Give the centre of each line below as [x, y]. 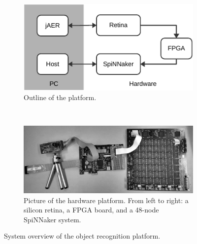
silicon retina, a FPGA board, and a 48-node [91, 210]
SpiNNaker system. [52, 219]
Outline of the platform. [60, 97]
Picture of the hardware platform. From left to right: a [106, 200]
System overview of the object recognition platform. [82, 236]
